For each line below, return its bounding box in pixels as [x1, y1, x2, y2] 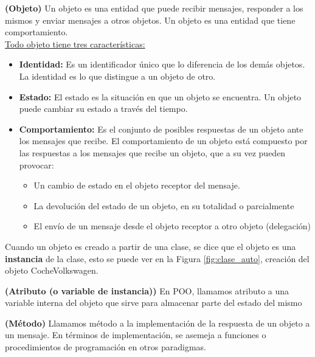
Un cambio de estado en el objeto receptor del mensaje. [33, 179, 240, 192]
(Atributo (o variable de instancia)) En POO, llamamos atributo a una [5, 284, 289, 297]
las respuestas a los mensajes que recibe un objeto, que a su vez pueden [19, 146, 286, 159]
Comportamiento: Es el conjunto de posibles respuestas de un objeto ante [19, 122, 303, 135]
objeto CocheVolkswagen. [5, 264, 99, 277]
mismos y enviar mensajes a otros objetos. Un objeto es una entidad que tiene [5, 13, 296, 26]
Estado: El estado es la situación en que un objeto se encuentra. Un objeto [19, 90, 302, 103]
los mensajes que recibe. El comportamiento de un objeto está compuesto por [19, 134, 308, 147]
